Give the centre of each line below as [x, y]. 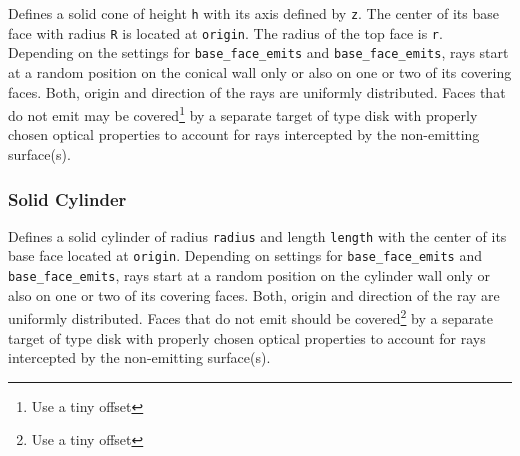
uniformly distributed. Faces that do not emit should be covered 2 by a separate [250, 317]
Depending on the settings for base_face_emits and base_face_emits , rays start [258, 52]
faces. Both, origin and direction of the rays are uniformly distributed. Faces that [257, 91]
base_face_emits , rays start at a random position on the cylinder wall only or [249, 275]
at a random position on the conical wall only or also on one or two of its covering [260, 71]
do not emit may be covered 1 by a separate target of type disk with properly [243, 113]
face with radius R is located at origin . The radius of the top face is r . [225, 32]
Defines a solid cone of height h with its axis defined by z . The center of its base [253, 13]
